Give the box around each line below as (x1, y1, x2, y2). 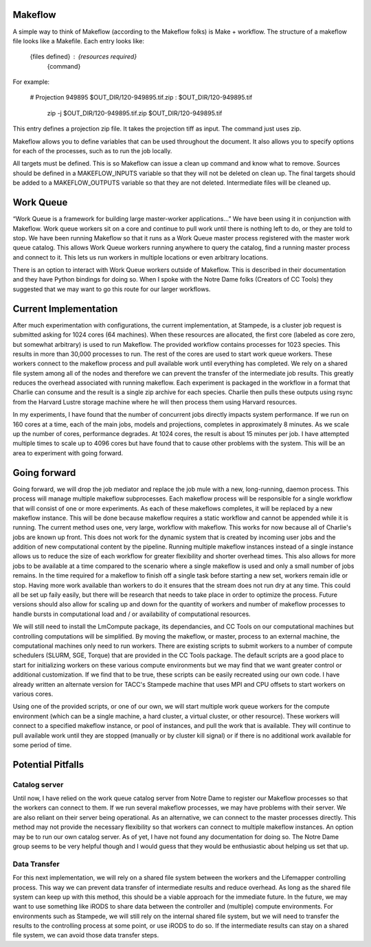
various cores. (12, 689, 54, 698)
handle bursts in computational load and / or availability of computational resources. (12, 610, 251, 618)
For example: (12, 78, 50, 86)
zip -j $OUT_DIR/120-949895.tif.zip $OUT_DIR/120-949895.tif (47, 109, 223, 117)
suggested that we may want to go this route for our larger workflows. (12, 285, 211, 293)
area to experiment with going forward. (12, 448, 124, 457)
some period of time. (12, 740, 72, 749)
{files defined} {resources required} (30, 52, 137, 61)
